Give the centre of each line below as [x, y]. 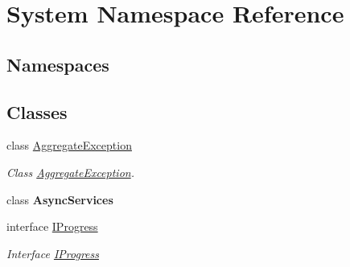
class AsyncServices [60, 199]
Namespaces [58, 64]
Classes [37, 111]
